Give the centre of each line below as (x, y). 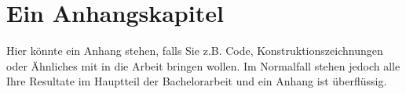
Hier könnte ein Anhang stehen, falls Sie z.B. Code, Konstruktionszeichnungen (195, 51)
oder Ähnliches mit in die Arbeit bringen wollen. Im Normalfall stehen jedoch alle (203, 65)
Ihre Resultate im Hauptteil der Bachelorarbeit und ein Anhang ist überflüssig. (197, 81)
